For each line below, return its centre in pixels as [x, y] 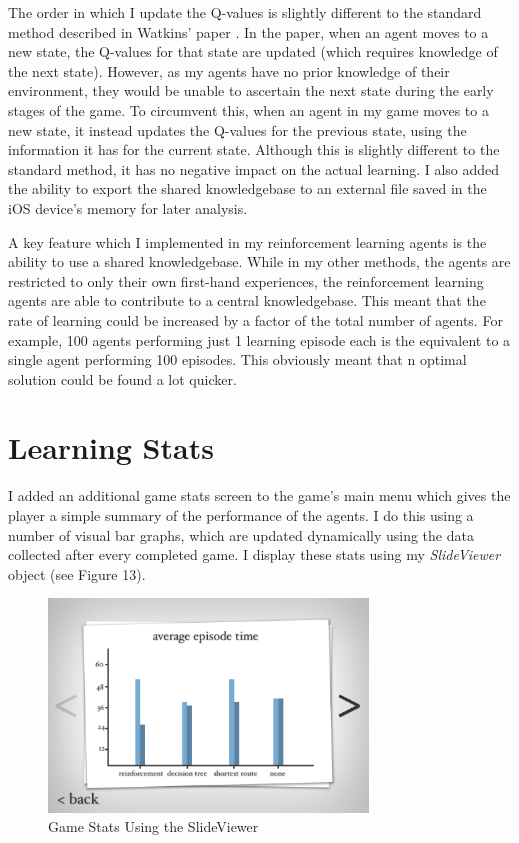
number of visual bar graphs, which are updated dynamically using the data [241, 534]
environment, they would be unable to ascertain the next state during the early [251, 90]
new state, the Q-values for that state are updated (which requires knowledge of [253, 51]
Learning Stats [111, 447]
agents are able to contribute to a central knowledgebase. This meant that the [247, 300]
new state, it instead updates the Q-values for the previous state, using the [237, 129]
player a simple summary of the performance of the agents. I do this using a [241, 515]
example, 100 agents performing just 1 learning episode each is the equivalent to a [259, 339]
